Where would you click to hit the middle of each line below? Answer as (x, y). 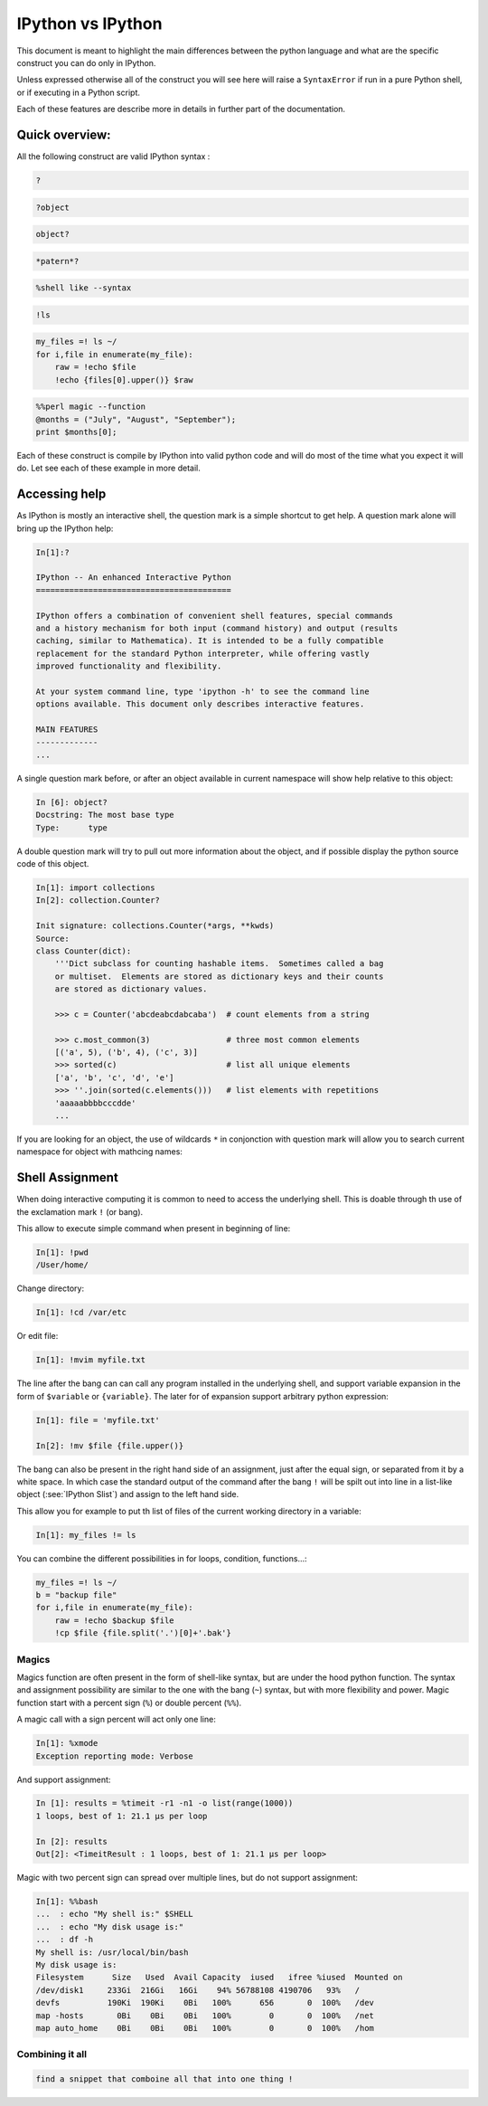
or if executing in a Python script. (78, 92)
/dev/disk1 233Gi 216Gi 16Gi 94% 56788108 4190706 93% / (198, 1990)
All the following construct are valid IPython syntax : (113, 157)
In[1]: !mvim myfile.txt (91, 1360)
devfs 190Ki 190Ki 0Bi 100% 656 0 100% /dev (205, 2003)
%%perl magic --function (91, 407)
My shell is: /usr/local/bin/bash (112, 1952)
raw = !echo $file (95, 367)
